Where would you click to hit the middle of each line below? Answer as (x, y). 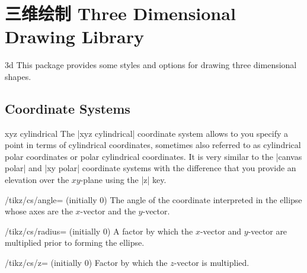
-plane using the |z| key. (123, 180)
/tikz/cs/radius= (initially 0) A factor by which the (99, 231)
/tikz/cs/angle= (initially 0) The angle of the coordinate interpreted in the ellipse (153, 199)
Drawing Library (75, 36)
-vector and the (108, 211)
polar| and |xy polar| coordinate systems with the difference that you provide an (151, 168)
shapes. (18, 76)
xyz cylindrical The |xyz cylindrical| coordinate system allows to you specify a (146, 133)
